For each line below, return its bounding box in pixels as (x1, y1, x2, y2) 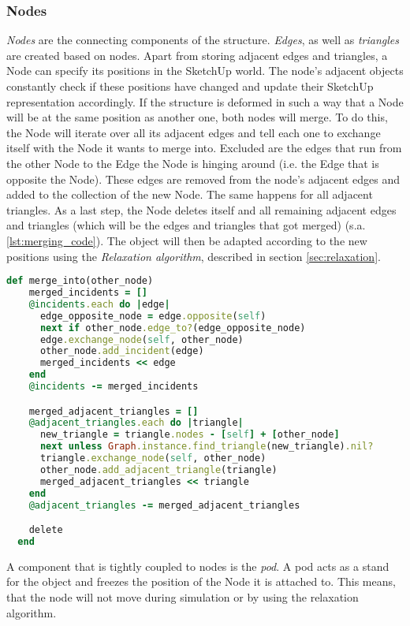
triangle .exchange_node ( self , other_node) (39, 453, 266, 464)
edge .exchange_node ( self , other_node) (39, 333, 244, 345)
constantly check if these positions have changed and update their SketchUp (6, 78, 374, 94)
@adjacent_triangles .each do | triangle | (28, 417, 244, 429)
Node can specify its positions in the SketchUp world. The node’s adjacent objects (6, 62, 404, 79)
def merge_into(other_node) (6, 275, 154, 287)
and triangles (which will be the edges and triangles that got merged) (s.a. (6, 217, 366, 233)
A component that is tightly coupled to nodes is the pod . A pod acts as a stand (6, 557, 389, 574)
